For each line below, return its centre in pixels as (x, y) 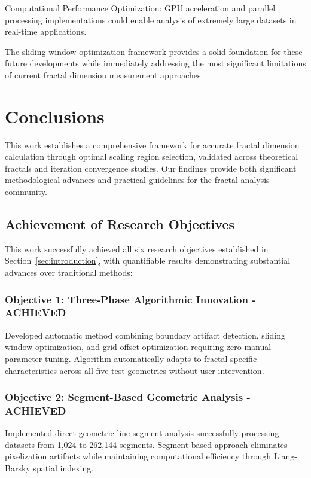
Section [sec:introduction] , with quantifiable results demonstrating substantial (148, 261)
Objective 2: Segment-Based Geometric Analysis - (128, 397)
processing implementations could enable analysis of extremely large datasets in (151, 19)
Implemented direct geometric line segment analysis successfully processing (142, 433)
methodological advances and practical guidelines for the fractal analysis (137, 180)
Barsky (18, 468)
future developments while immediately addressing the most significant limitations (155, 63)
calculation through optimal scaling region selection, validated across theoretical (152, 156)
